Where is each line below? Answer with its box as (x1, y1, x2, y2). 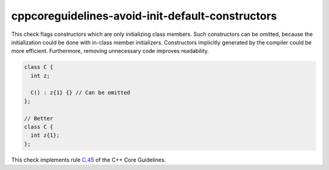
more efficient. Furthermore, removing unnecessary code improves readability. (11, 48, 210, 55)
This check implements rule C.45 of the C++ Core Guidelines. (11, 156, 166, 163)
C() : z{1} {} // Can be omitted (30, 89, 130, 96)
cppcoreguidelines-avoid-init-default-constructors (11, 9, 277, 23)
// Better (24, 115, 54, 122)
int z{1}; (30, 132, 60, 139)
